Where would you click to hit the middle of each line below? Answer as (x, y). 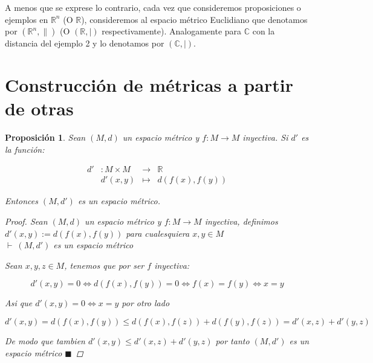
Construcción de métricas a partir (149, 84)
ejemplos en (27, 19)
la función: (25, 149)
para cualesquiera (158, 233)
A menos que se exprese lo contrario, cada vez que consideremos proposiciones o (153, 7)
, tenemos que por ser (104, 265)
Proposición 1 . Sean (45, 137)
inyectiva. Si (265, 137)
